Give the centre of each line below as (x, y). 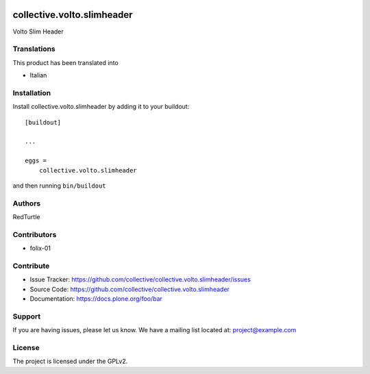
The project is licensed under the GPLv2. (70, 361)
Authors (27, 203)
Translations (34, 49)
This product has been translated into (66, 62)
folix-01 (40, 248)
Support (27, 316)
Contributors (35, 234)
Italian (38, 75)
